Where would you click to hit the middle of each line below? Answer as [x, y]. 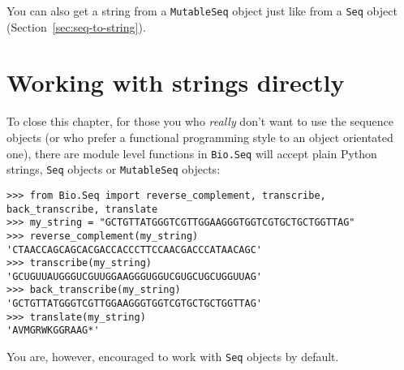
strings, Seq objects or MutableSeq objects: [114, 169]
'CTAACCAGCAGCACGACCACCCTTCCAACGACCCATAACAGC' [134, 250]
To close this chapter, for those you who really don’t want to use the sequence [200, 121]
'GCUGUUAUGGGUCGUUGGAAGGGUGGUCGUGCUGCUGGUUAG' [134, 276]
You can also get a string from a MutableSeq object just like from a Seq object [202, 11]
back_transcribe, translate [82, 209]
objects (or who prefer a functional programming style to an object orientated [200, 137]
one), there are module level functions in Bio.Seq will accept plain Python [192, 153]
